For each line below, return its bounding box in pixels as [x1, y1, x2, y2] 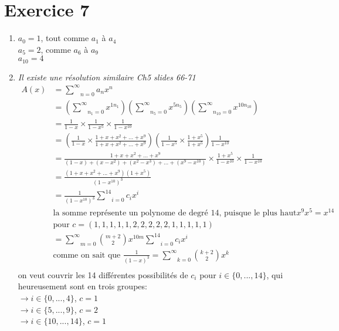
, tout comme [40, 32, 89, 44]
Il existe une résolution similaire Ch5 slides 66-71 [18, 70, 196, 83]
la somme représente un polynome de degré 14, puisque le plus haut [53, 209, 297, 218]
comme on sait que [53, 251, 121, 259]
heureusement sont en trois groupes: [18, 280, 147, 292]
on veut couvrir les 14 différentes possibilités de [18, 268, 188, 281]
